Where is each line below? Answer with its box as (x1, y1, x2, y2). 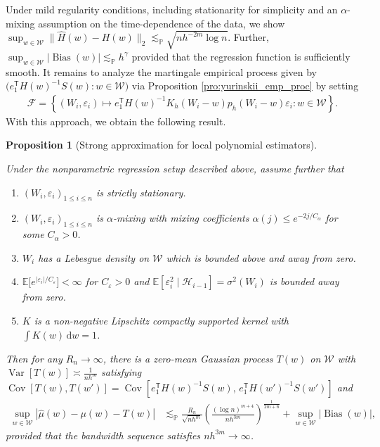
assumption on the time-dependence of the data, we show (38, 15, 285, 30)
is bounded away (269, 274, 339, 289)
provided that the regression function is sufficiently (131, 49, 350, 63)
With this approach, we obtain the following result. (6, 113, 226, 128)
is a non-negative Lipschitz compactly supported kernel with (34, 313, 289, 327)
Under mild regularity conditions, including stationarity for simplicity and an (6, 2, 338, 16)
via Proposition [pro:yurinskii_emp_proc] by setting (131, 78, 359, 93)
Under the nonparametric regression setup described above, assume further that (6, 160, 344, 175)
